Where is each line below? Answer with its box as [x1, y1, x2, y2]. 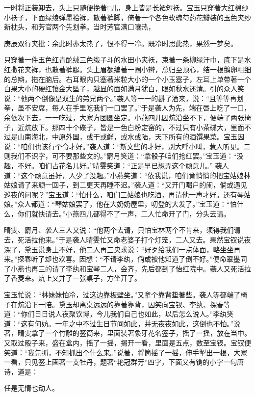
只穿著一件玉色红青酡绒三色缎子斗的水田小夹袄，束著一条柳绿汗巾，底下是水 [4, 54, 251, 65]
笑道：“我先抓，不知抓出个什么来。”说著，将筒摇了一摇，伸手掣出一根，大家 [4, 347, 248, 357]
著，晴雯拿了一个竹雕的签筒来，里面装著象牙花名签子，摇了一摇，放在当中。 [4, 328, 251, 338]
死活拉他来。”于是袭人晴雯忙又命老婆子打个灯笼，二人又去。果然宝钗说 [17, 235, 244, 245]
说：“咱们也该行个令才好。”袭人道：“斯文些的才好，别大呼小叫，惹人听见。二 [4, 141, 251, 151]
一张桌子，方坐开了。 [72, 273, 141, 283]
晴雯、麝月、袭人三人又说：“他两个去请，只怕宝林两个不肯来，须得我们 [4, 225, 234, 235]
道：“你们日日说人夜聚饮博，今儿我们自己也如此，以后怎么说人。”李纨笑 [4, 309, 234, 319]
